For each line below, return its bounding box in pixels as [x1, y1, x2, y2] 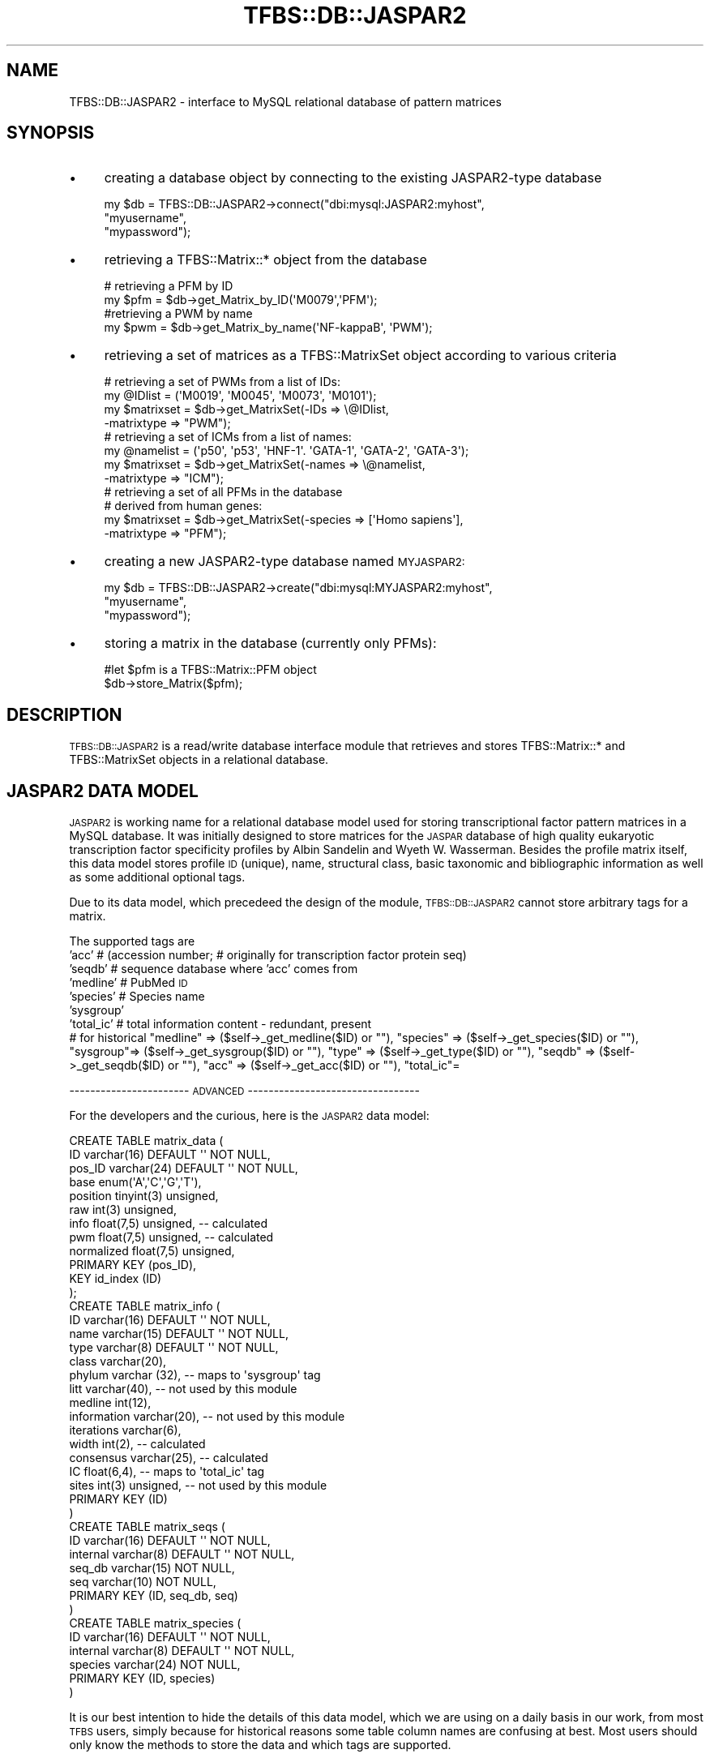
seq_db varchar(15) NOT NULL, [69, 1561, 235, 1576]
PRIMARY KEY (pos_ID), [69, 1258, 197, 1272]
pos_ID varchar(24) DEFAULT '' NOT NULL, [69, 1161, 298, 1176]
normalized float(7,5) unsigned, [69, 1244, 235, 1258]
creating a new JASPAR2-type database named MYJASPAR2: [104, 553, 465, 570]
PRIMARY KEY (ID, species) [69, 1671, 216, 1686]
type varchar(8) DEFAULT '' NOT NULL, [69, 1340, 279, 1355]
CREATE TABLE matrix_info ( [69, 1299, 220, 1314]
